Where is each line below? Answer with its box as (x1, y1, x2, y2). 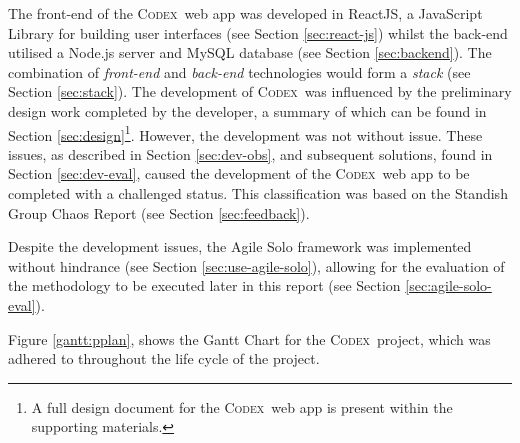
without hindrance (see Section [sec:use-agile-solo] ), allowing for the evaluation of (8, 255, 505, 276)
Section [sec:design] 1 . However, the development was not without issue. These (8, 121, 483, 145)
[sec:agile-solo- (405, 275, 492, 296)
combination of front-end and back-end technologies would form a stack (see (8, 61, 471, 82)
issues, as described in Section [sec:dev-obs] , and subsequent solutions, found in (8, 143, 493, 164)
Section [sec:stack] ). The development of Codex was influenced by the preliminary (8, 81, 512, 102)
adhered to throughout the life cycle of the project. (8, 348, 320, 369)
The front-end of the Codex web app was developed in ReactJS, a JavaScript (8, 3, 483, 23)
